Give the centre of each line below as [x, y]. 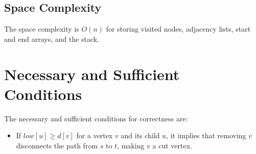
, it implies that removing [206, 135]
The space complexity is [42, 29]
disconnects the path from [57, 145]
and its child [140, 135]
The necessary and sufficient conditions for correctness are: [96, 118]
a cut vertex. [172, 145]
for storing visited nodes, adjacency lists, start [178, 29]
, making [131, 145]
